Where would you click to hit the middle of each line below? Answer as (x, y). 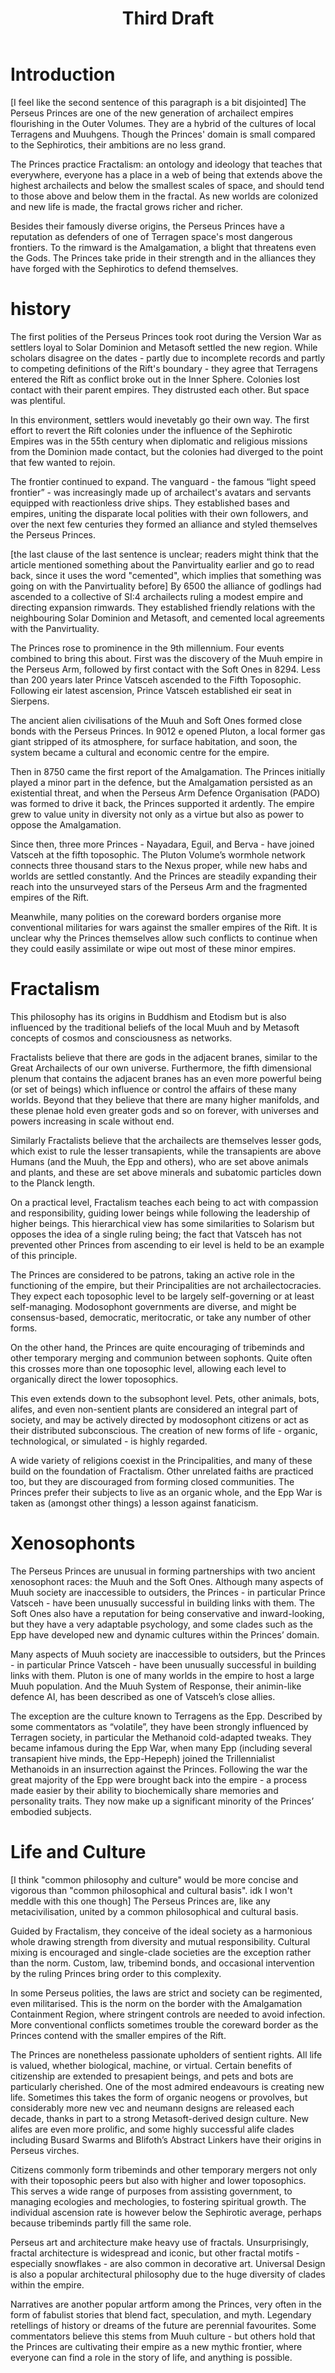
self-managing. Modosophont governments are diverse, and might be (153, 1306)
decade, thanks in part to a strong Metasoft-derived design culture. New (159, 2118)
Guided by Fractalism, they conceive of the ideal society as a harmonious (161, 1931)
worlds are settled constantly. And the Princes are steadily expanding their (164, 876)
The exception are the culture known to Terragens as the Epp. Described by (166, 1716)
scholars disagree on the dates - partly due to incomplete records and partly (168, 358)
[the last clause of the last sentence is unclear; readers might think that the (164, 554)
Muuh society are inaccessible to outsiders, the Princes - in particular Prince (168, 1592)
